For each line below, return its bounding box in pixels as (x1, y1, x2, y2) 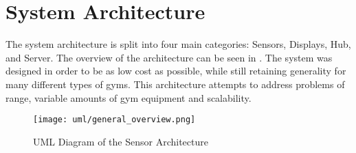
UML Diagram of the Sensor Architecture (33, 134, 208, 148)
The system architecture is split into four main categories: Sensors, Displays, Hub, (5, 37, 351, 51)
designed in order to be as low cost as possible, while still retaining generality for (5, 64, 346, 78)
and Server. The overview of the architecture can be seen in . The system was (5, 50, 333, 64)
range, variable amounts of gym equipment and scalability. (5, 90, 252, 105)
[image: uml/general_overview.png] (33, 115, 196, 125)
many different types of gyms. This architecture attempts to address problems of (5, 76, 345, 91)
